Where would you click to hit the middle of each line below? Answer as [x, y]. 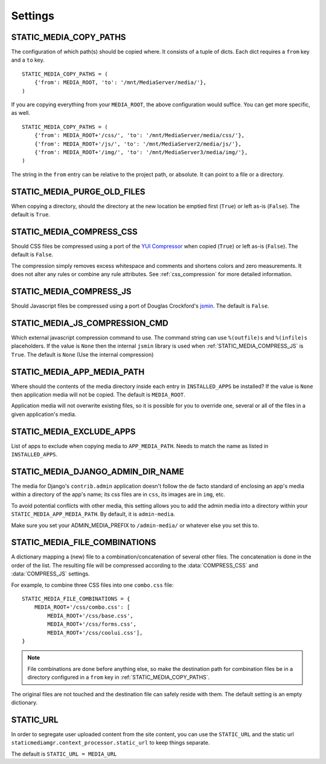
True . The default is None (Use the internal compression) [82, 354]
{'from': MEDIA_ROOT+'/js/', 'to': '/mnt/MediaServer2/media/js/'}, [138, 144]
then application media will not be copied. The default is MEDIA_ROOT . [98, 395]
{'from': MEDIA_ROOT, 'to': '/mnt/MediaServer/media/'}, [120, 83]
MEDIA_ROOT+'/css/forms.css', [92, 624]
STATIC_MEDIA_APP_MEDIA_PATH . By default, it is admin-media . [93, 514]
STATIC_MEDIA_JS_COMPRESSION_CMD [90, 323]
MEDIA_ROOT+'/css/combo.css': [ [82, 607]
